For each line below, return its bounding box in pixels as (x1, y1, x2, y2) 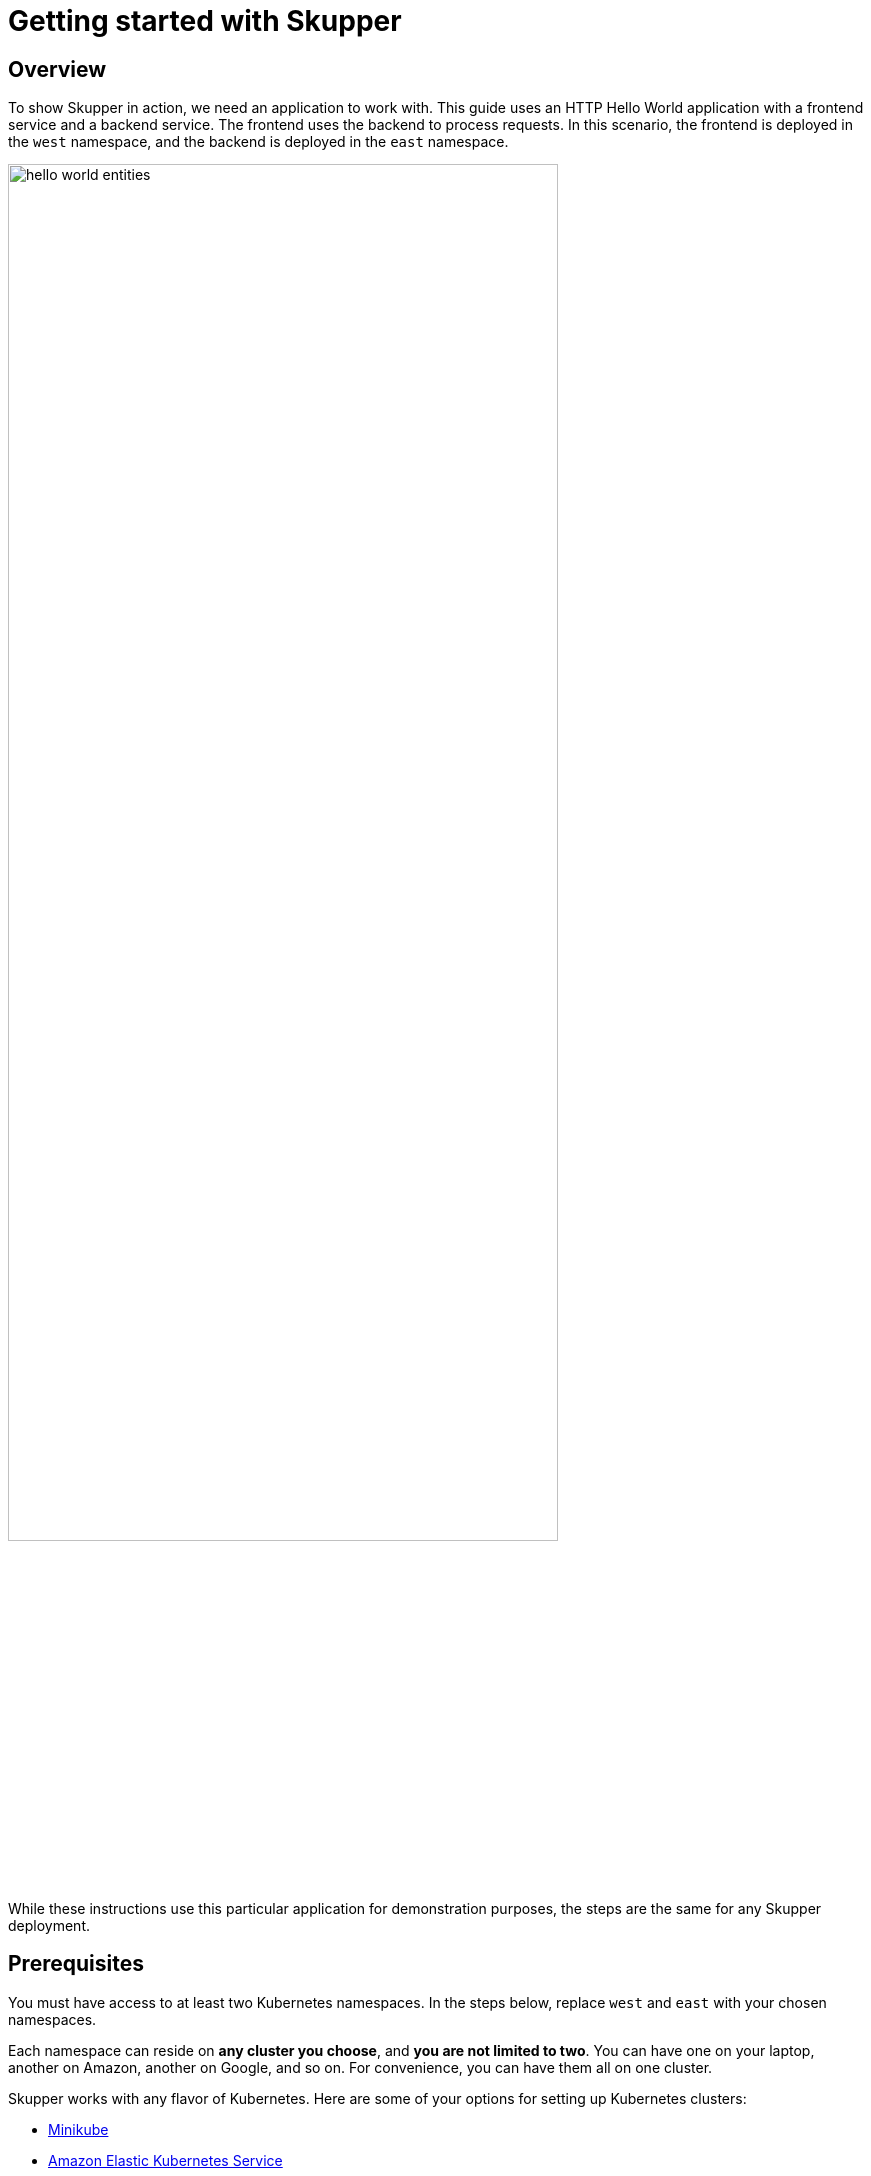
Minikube (48, 2120, 109, 2138)
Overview (8, 56, 107, 82)
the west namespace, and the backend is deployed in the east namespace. (8, 133, 509, 151)
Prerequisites (8, 1951, 144, 1977)
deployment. (8, 1916, 90, 1934)
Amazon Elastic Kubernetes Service (48, 2151, 283, 2169)
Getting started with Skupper (8, 4, 402, 38)
